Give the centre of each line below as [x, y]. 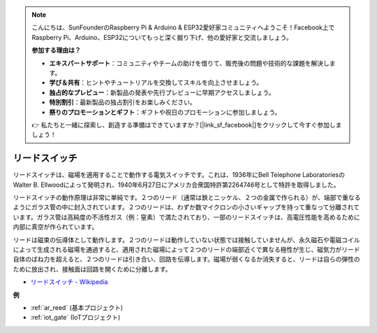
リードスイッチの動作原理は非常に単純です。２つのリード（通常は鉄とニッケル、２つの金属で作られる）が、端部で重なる [187, 197]
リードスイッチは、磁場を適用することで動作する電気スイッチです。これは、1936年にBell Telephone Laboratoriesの [179, 175]
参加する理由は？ [56, 50]
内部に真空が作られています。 [56, 227]
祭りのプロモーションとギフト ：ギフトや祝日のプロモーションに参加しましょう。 [165, 112]
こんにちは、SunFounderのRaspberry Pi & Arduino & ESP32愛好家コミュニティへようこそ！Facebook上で [183, 27]
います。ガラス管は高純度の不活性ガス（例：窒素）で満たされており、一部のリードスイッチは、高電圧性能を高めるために [186, 217]
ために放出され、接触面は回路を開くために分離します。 [92, 269]
